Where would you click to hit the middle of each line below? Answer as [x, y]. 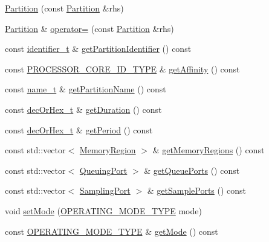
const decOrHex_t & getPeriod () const [79, 129]
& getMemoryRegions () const [209, 150]
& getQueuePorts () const [192, 170]
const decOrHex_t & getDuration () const [83, 109]
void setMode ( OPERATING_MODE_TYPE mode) [103, 210]
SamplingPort [105, 190]
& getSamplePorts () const [197, 190]
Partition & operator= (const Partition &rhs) [89, 28]
